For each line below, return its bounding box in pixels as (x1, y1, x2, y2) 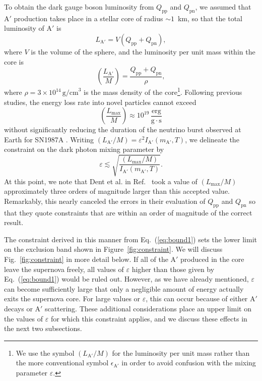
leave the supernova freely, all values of (4, 263, 124, 274)
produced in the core (180, 253, 244, 264)
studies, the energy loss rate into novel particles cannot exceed (4, 96, 196, 107)
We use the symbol (16, 347, 75, 358)
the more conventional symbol (16, 357, 109, 368)
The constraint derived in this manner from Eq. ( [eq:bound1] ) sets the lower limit (4, 234, 257, 244)
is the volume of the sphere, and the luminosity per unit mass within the (31, 46, 255, 57)
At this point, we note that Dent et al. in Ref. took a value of (4, 176, 198, 186)
